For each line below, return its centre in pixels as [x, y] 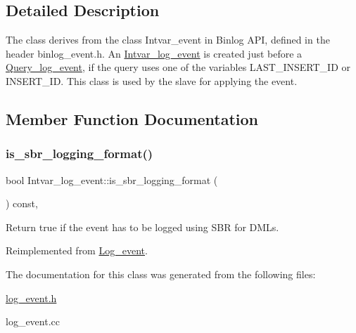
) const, [22, 203]
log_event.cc [33, 321]
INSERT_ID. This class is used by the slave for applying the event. [152, 80]
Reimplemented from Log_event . [77, 250]
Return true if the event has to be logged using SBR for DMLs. [142, 227]
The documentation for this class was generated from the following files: [161, 274]
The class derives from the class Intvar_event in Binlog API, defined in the [168, 40]
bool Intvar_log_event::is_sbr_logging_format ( [112, 179]
